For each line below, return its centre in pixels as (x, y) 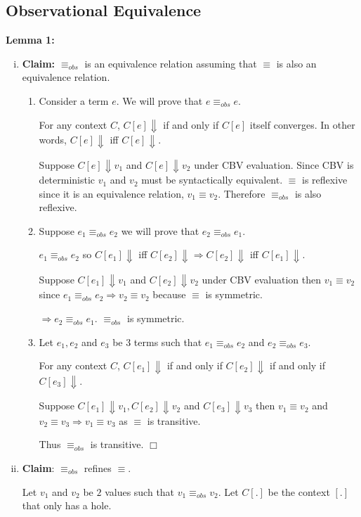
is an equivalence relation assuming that (171, 63)
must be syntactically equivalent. (212, 180)
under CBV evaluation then (261, 279)
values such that (140, 491)
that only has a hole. (67, 505)
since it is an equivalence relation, (111, 193)
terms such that (168, 342)
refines (98, 467)
